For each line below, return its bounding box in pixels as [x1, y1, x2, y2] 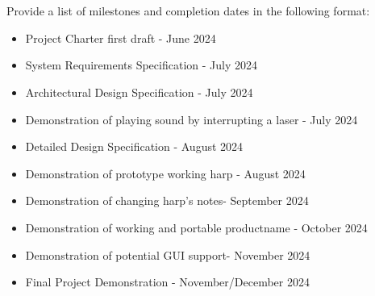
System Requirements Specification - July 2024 [25, 56, 257, 73]
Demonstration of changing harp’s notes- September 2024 [25, 192, 309, 209]
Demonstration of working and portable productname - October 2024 [25, 219, 368, 236]
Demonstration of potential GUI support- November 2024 [25, 246, 310, 263]
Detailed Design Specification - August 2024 [25, 138, 244, 155]
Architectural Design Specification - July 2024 [25, 83, 253, 100]
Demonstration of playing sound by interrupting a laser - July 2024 [25, 110, 358, 127]
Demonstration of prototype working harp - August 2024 [25, 165, 306, 181]
